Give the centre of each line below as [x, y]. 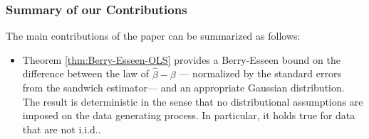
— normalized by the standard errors [260, 73]
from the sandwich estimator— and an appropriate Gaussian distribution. [183, 88]
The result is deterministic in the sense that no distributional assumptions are [193, 101]
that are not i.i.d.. [62, 129]
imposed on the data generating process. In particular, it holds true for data [189, 115]
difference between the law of [86, 73]
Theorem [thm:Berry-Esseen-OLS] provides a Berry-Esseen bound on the [181, 59]
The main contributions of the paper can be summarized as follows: [153, 36]
